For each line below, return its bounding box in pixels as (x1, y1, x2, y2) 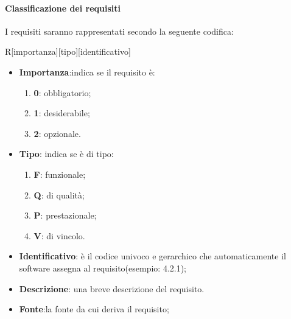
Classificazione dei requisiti (5, 1, 121, 14)
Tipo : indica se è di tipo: (19, 147, 114, 160)
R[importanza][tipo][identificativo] (5, 45, 131, 58)
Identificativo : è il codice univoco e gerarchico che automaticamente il (19, 250, 286, 262)
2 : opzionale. (33, 127, 81, 139)
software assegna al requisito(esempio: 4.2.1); (19, 261, 187, 274)
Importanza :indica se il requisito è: (19, 65, 155, 78)
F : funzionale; (33, 167, 86, 180)
